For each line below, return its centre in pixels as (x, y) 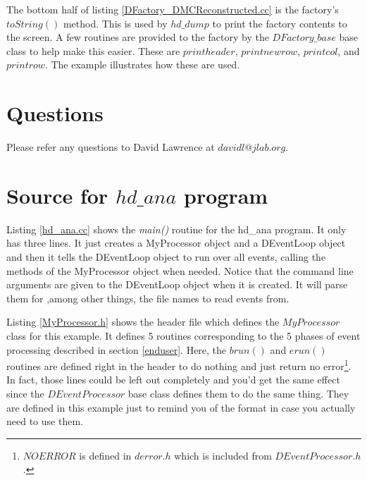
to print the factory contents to (280, 23)
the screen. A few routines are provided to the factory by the (138, 37)
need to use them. (45, 421)
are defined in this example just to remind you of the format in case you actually (181, 407)
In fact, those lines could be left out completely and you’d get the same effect (173, 380)
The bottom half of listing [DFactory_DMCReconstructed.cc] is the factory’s (173, 9)
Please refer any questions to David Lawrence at (111, 147)
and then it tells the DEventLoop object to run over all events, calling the (166, 257)
